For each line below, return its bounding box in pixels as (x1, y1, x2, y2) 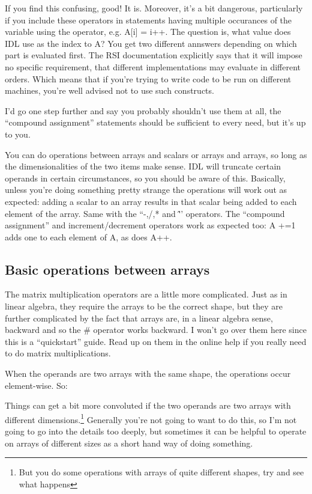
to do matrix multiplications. (5, 347, 111, 359)
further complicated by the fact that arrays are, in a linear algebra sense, (5, 311, 273, 324)
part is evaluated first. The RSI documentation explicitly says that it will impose (5, 49, 302, 61)
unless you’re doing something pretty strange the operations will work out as (5, 183, 287, 196)
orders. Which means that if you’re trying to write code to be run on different (5, 72, 292, 85)
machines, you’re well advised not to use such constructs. (5, 84, 214, 97)
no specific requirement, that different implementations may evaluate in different (5, 60, 301, 73)
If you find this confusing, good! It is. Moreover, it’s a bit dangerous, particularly (5, 2, 303, 14)
